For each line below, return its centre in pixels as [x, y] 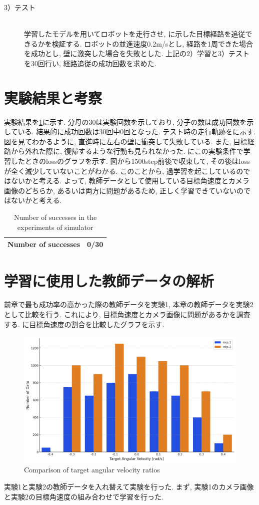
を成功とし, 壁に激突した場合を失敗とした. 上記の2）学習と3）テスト [137, 53]
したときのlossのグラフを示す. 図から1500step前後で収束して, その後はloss [130, 161]
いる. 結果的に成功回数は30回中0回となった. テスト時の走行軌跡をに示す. [137, 132]
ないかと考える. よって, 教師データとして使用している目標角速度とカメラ [130, 181]
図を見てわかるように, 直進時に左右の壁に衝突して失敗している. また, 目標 [126, 141]
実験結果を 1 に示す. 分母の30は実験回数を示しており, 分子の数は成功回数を [125, 121]
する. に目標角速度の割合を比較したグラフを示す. [84, 324]
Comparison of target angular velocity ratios [92, 470]
